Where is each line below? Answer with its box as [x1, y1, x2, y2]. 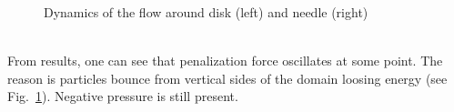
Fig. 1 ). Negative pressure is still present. [7, 87, 238, 106]
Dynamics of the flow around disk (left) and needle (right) [44, 3, 368, 21]
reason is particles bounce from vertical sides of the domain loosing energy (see [7, 68, 448, 87]
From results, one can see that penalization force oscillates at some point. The [7, 51, 443, 70]
